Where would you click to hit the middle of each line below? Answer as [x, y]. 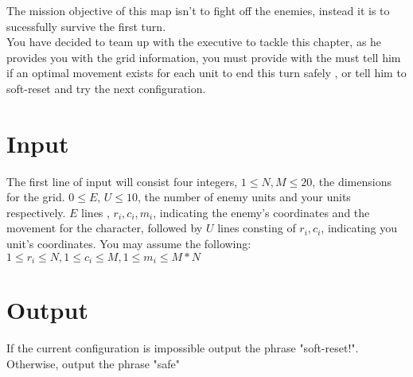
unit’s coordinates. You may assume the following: [129, 244]
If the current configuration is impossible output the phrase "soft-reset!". [183, 348]
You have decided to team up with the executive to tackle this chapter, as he [194, 42]
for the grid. [36, 197]
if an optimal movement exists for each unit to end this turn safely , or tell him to [206, 73]
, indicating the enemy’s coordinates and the [261, 212]
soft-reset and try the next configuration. [106, 88]
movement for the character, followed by [105, 228]
